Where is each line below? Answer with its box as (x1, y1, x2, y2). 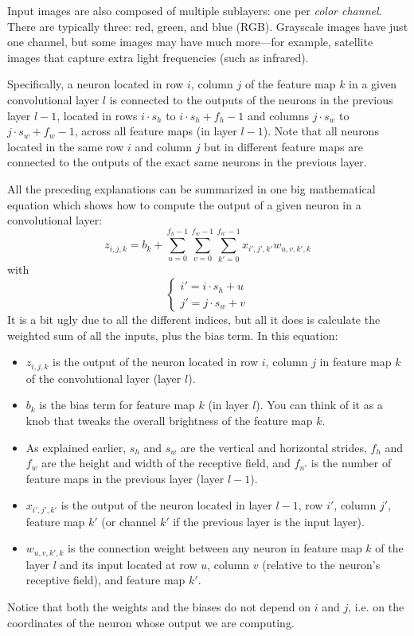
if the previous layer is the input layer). (173, 513, 365, 529)
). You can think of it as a (256, 396, 383, 413)
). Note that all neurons (263, 123, 379, 139)
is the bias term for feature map (39, 396, 195, 413)
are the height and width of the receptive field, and (41, 455, 291, 471)
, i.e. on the (348, 598, 404, 615)
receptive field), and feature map (25, 572, 186, 588)
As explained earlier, (25, 439, 127, 455)
